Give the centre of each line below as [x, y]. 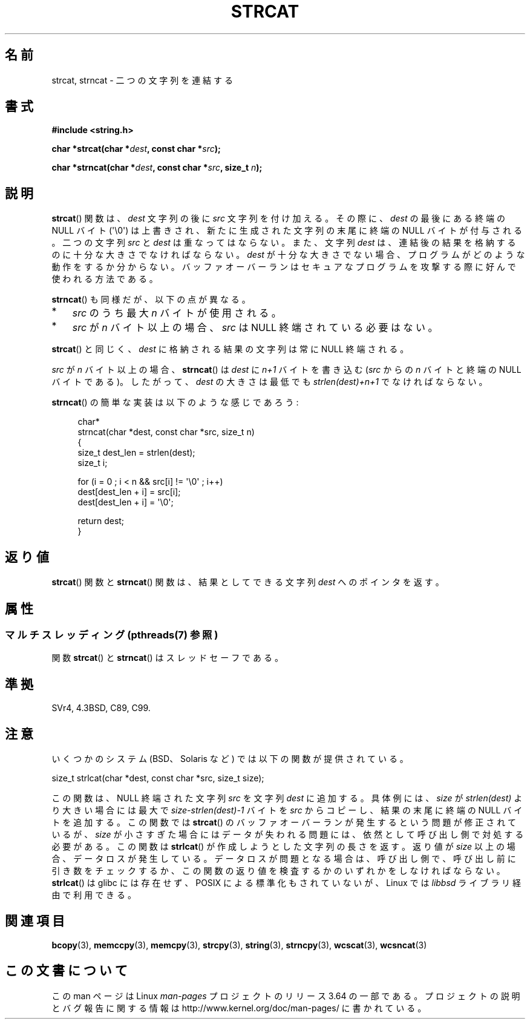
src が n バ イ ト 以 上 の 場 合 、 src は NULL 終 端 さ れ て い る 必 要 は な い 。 [255, 328]
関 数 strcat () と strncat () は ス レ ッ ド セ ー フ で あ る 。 [167, 658]
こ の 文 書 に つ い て [66, 971]
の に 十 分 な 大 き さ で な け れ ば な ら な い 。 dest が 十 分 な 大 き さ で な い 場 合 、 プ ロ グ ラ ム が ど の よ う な [288, 255]
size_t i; [93, 463]
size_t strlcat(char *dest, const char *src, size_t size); [158, 778]
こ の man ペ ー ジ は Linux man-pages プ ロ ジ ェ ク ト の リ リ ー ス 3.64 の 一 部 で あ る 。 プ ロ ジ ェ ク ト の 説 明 [286, 996]
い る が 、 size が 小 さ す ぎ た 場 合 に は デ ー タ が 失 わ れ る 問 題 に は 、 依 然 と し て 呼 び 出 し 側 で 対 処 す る [288, 835]
